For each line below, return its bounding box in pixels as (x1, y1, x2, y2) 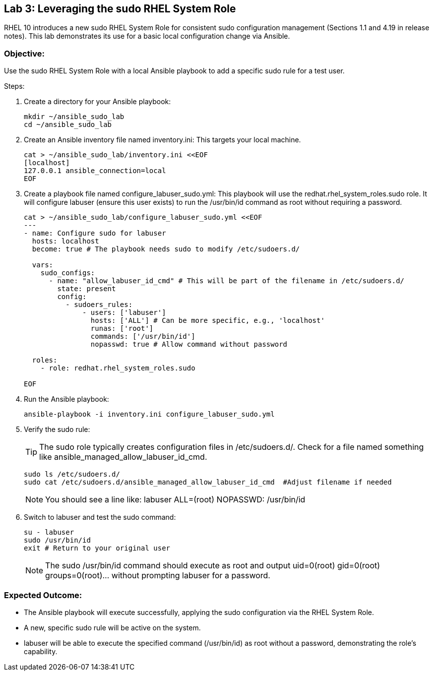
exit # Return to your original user (24, 544, 171, 552)
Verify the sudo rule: (24, 425, 90, 434)
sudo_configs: (40, 269, 95, 277)
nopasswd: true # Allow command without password (90, 340, 288, 349)
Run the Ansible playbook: (24, 395, 109, 404)
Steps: (4, 82, 25, 91)
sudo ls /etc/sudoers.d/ (24, 470, 120, 479)
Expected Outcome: (4, 590, 82, 600)
